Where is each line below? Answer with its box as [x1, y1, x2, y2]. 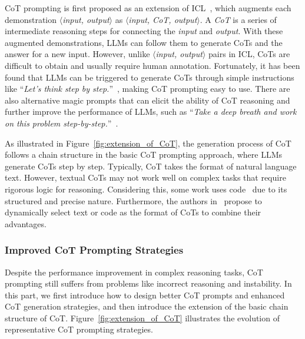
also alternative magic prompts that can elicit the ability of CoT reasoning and [5, 94, 290, 106]
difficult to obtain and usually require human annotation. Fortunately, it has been [5, 59, 300, 71]
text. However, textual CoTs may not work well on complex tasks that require [5, 171, 286, 184]
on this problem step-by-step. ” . [5, 117, 118, 129]
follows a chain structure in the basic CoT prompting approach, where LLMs [5, 148, 283, 161]
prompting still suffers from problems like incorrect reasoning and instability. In [5, 277, 292, 290]
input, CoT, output [128, 13, 197, 25]
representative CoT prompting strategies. [5, 323, 153, 335]
